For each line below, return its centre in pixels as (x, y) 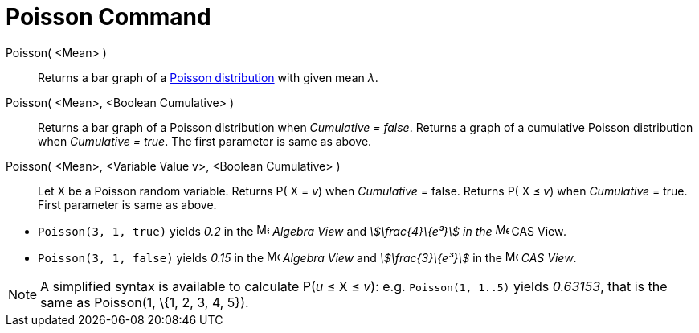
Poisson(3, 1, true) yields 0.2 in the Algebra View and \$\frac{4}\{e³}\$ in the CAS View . (302, 231)
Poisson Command (108, 17)
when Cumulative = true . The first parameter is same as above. (205, 141)
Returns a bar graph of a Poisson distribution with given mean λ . (208, 77)
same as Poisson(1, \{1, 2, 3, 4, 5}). (145, 302)
